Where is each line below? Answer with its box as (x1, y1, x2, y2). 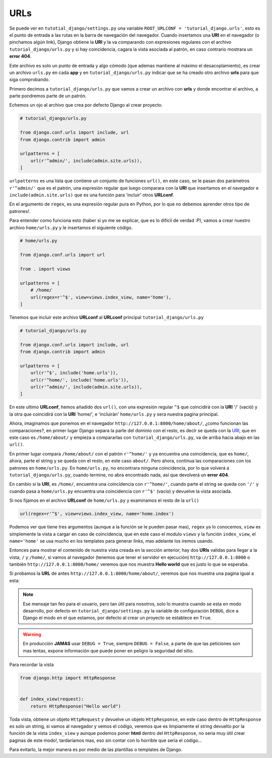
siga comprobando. (9, 77, 50, 83)
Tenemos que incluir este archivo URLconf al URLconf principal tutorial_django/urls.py (9, 314, 204, 320)
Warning (23, 631, 41, 637)
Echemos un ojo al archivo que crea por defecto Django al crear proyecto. (9, 102, 163, 108)
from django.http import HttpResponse (20, 675, 116, 680)
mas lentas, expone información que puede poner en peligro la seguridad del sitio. (23, 647, 194, 654)
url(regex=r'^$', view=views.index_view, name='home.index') (20, 511, 174, 517)
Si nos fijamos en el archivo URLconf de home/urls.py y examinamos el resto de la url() (9, 497, 199, 503)
